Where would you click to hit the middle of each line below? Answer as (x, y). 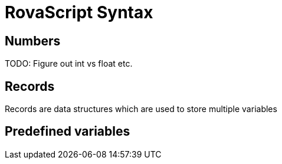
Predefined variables (68, 132)
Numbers (33, 41)
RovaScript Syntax (79, 12)
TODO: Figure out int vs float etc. (69, 64)
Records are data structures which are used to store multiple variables (141, 109)
